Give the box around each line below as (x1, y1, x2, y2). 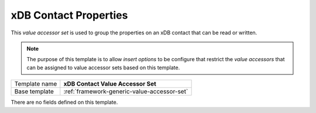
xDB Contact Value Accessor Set (63, 80, 156, 88)
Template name (14, 80, 57, 88)
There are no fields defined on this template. (11, 99, 118, 106)
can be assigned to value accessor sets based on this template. (26, 64, 180, 71)
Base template (14, 87, 54, 96)
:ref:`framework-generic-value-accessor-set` (63, 87, 188, 96)
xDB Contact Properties (11, 9, 128, 22)
